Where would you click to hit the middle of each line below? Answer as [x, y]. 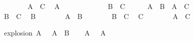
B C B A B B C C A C [97, 16]
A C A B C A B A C [108, 6]
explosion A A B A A [55, 33]
